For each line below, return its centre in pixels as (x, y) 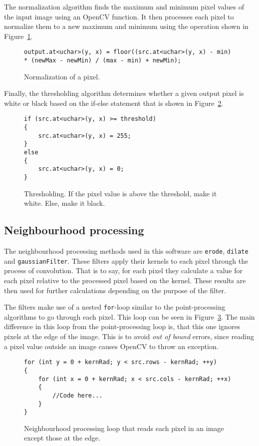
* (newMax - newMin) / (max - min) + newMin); (103, 61)
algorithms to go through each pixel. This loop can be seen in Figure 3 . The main (129, 316)
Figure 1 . (18, 36)
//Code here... (78, 395)
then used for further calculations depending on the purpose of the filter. (115, 290)
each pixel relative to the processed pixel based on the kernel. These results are (125, 280)
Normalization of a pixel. (62, 76)
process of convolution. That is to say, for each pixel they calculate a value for (123, 270)
